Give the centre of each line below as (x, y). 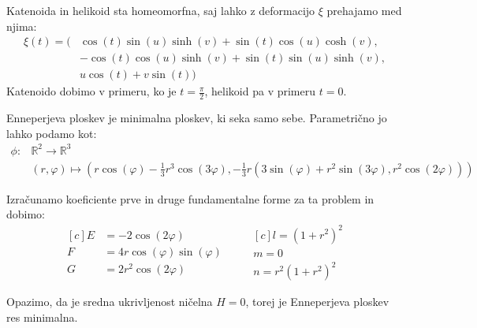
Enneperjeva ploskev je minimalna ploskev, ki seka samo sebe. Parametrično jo (197, 118)
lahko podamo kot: (52, 133)
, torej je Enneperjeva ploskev (317, 302)
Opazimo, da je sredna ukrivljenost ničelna (110, 302)
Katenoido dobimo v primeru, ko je (91, 91)
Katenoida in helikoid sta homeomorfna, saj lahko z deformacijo (161, 10)
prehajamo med (364, 10)
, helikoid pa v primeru (260, 91)
